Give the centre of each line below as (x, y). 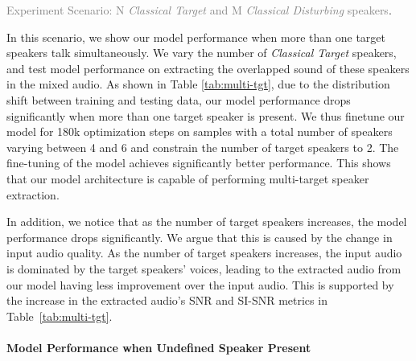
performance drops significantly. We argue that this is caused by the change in (200, 237)
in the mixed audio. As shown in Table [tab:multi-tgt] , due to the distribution (198, 84)
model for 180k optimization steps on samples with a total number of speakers (200, 131)
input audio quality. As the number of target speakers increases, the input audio (204, 253)
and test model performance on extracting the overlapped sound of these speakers (208, 68)
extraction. (33, 194)
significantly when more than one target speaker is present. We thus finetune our (206, 115)
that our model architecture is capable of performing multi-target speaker (188, 178)
